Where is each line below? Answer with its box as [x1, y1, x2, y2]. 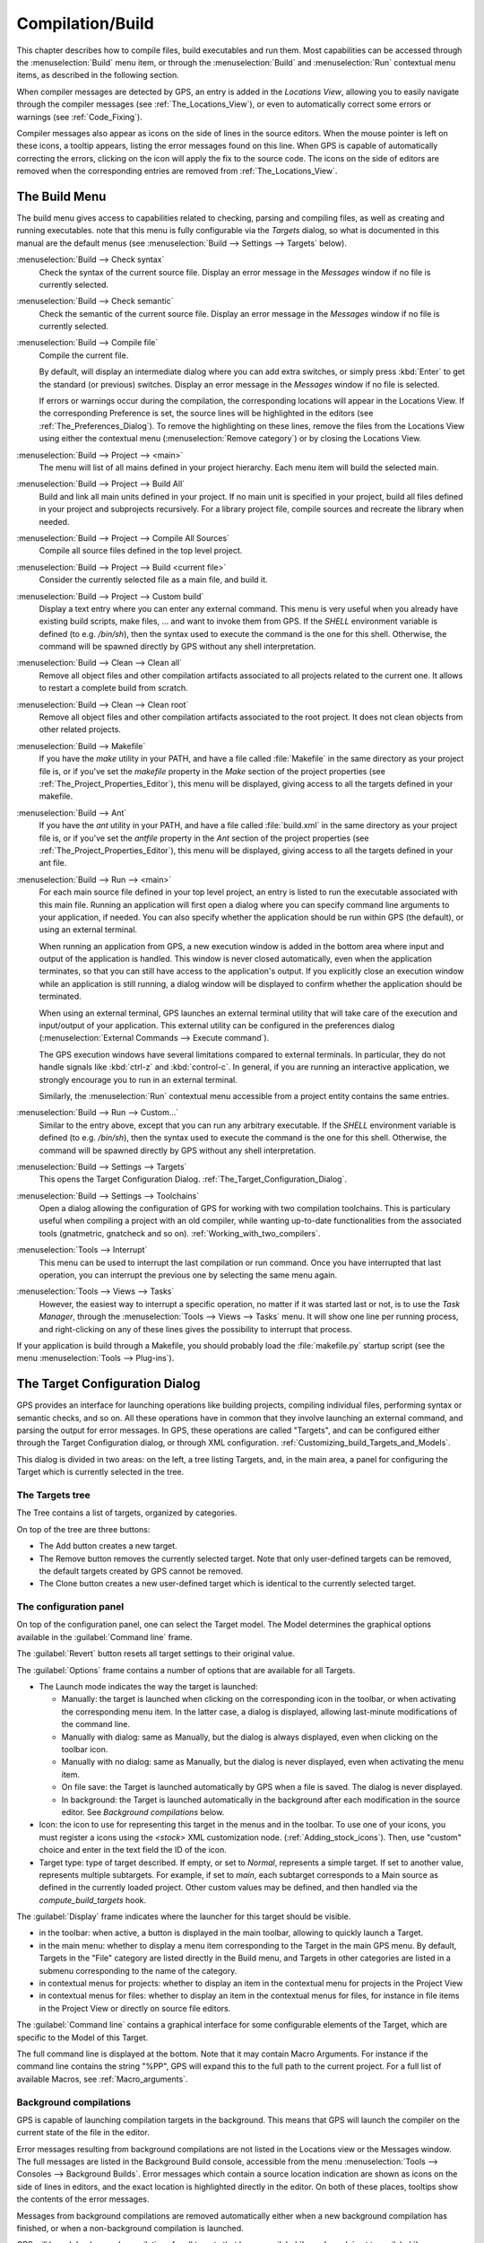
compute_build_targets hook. [39, 1894, 147, 1906]
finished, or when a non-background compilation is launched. [16, 2223, 244, 2234]
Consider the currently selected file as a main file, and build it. [39, 574, 268, 585]
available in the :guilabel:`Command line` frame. [16, 1631, 193, 1642]
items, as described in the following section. [16, 70, 179, 81]
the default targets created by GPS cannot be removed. [39, 1566, 244, 1576]
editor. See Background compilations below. [61, 1806, 225, 1817]
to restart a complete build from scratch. [39, 683, 188, 694]
